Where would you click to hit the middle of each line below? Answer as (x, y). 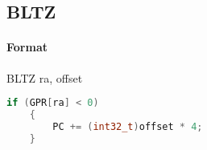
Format (27, 47)
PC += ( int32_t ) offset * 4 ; (128, 126)
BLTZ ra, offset (45, 77)
